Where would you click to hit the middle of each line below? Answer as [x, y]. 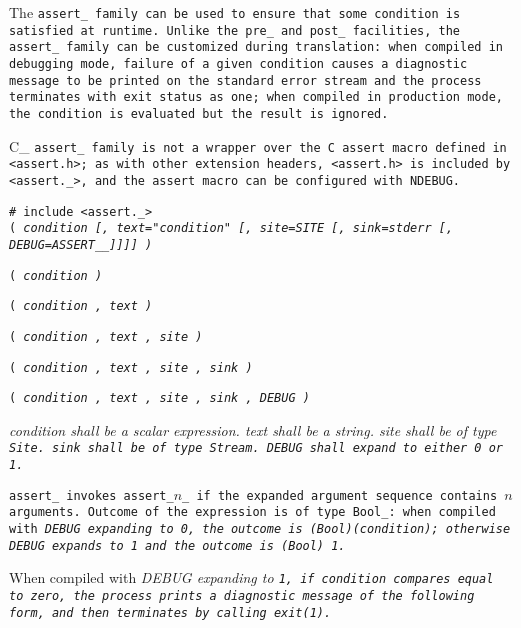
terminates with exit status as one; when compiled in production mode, [256, 97]
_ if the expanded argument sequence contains [340, 495]
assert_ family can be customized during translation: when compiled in [256, 47]
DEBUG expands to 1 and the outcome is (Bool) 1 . [177, 545]
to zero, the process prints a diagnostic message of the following [242, 596]
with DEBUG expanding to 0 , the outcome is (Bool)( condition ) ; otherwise [260, 529]
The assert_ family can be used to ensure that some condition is [235, 12]
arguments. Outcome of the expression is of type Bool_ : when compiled [252, 512]
